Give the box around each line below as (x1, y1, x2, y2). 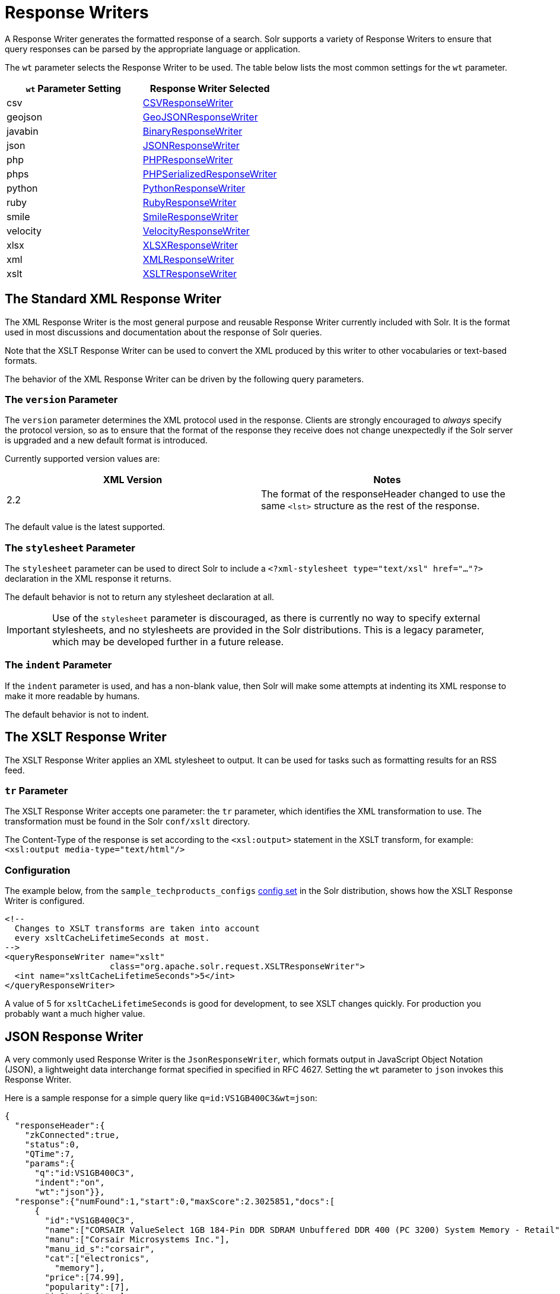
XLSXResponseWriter (142, 239, 238, 251)
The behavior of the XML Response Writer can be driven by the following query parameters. (5, 373, 364, 384)
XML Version (103, 474, 163, 486)
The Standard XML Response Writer (5, 291, 222, 307)
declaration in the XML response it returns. (5, 573, 171, 584)
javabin (7, 125, 39, 137)
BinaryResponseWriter (142, 125, 243, 137)
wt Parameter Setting (26, 82, 121, 94)
